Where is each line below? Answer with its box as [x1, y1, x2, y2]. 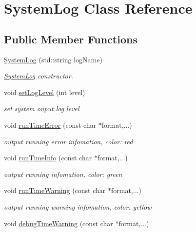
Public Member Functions [4, 31, 137, 46]
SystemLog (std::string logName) [4, 54, 102, 64]
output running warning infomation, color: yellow [4, 201, 152, 212]
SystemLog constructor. [4, 71, 73, 81]
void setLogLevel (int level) [4, 87, 85, 97]
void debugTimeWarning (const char [4, 218, 113, 228]
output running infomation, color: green [4, 169, 122, 179]
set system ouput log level [4, 103, 79, 114]
